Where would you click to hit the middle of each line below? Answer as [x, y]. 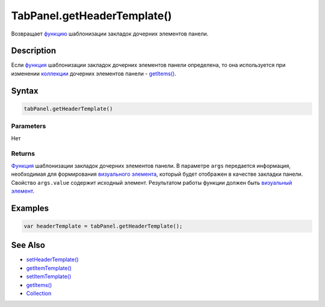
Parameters [29, 126]
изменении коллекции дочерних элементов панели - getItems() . [94, 73]
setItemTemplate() [49, 276]
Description [34, 51]
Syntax [25, 91]
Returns [23, 153]
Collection [39, 293]
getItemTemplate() [49, 268]
